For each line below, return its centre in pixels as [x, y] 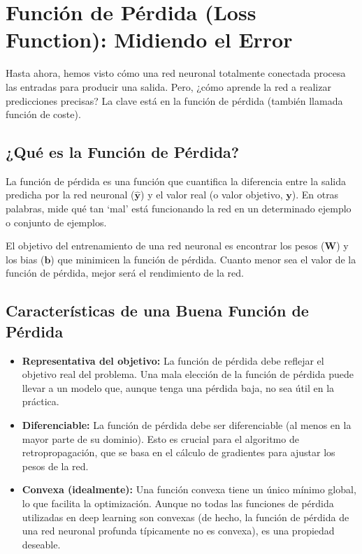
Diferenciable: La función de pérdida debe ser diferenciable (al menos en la [187, 425]
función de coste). [43, 114]
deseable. [41, 544]
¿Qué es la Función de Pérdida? [123, 152]
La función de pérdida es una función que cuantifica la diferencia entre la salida [176, 181]
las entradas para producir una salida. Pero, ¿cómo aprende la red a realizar [168, 86]
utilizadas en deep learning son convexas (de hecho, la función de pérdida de [186, 517]
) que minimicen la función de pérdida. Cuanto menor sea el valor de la [203, 259]
